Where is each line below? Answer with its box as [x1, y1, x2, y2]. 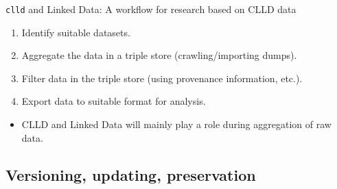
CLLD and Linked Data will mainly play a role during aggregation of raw [21, 117, 332, 131]
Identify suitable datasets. [21, 25, 130, 39]
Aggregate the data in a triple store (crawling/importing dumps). [21, 48, 297, 62]
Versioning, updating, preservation [5, 164, 256, 185]
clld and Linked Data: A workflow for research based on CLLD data [5, 2, 297, 16]
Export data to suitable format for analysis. [21, 94, 206, 108]
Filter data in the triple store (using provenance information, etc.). [21, 71, 303, 85]
